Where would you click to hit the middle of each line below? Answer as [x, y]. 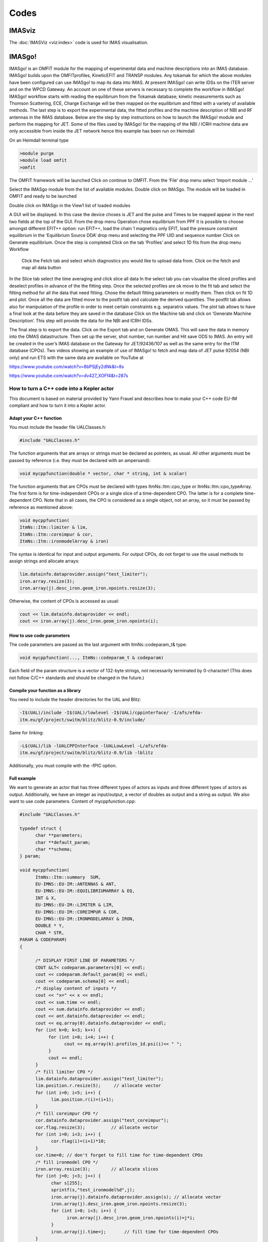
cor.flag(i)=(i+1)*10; [78, 1141]
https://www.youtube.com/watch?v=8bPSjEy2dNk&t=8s [67, 367]
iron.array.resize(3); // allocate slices [97, 1169]
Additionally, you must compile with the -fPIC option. [63, 766]
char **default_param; [63, 842]
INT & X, [46, 898]
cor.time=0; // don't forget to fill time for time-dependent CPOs [119, 1155]
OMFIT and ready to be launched [43, 196]
